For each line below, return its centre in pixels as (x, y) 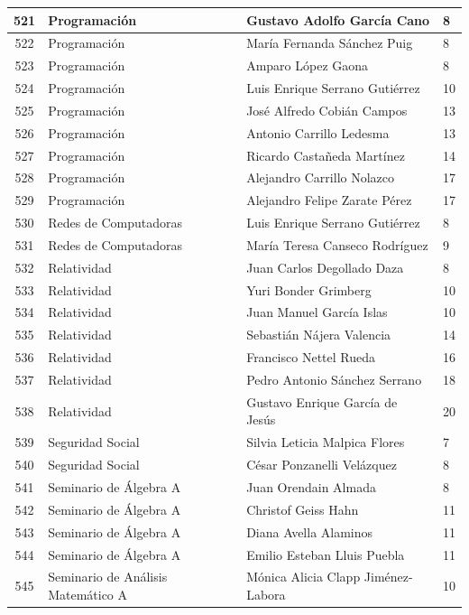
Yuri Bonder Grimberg (309, 289)
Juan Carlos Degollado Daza (325, 267)
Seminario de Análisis (108, 577)
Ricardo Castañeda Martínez (326, 155)
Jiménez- (388, 577)
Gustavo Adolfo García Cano (338, 19)
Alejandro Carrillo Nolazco (321, 177)
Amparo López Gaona (308, 65)
